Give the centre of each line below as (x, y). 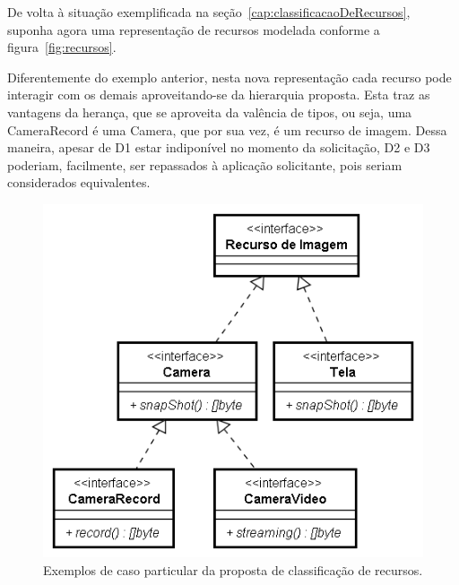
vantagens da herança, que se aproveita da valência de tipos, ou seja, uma (210, 112)
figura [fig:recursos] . (62, 47)
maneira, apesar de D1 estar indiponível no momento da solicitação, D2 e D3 (219, 147)
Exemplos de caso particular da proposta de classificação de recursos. (233, 569)
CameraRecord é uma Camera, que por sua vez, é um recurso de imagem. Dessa (227, 129)
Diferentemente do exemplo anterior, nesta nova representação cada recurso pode (229, 77)
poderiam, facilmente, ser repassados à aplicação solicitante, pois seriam (205, 164)
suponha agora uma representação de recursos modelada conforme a (194, 29)
